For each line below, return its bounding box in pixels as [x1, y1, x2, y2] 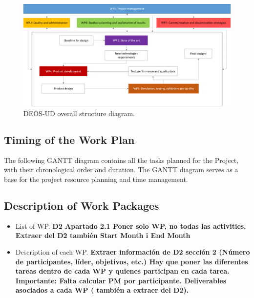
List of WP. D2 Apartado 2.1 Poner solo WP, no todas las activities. [15, 220, 246, 231]
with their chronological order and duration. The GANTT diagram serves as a [4, 164, 238, 175]
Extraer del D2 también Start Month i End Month [15, 230, 190, 240]
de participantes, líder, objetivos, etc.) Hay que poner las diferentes [15, 256, 248, 266]
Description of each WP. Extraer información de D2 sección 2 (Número [15, 246, 250, 257]
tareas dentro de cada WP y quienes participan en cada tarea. [15, 266, 230, 276]
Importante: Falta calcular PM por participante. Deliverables [15, 275, 227, 285]
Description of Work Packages [4, 198, 159, 213]
